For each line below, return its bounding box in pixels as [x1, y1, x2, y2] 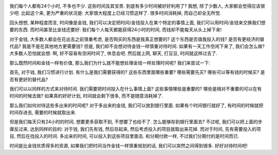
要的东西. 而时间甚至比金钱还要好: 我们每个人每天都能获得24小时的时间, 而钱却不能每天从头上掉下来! [9, 27, 222, 33]
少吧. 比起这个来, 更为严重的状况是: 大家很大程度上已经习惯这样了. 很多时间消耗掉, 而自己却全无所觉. [9, 10, 222, 16]
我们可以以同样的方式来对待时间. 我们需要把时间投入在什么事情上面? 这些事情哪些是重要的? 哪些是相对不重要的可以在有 [9, 85, 262, 92]
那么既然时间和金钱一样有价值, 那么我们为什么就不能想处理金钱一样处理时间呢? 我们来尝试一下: [9, 59, 210, 66]
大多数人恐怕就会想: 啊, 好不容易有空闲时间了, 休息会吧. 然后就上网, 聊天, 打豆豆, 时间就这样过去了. [9, 50, 217, 56]
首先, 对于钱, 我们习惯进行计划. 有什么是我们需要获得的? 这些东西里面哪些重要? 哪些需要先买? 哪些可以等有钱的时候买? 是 [9, 69, 265, 75]
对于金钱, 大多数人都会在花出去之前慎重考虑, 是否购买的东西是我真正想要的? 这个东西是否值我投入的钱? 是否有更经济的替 [9, 36, 265, 42]
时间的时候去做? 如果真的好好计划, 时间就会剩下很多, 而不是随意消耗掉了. [9, 93, 164, 99]
